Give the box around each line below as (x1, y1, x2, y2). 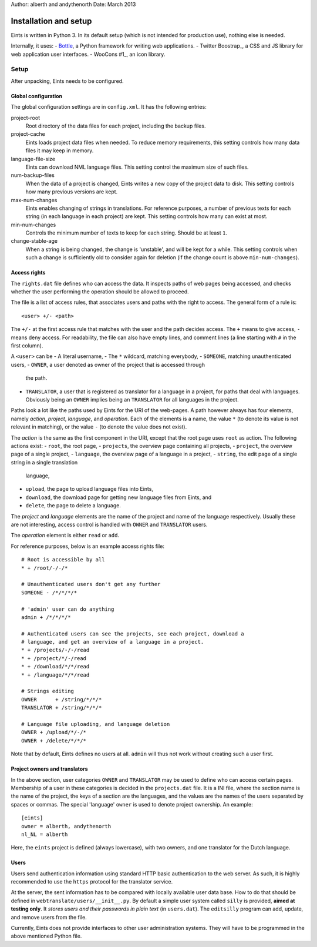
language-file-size (11, 155, 56, 162)
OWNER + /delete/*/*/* (21, 737, 87, 744)
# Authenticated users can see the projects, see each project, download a (21, 630, 244, 637)
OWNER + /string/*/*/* (21, 696, 102, 702)
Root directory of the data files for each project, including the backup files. (25, 122, 206, 129)
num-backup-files (11, 172, 55, 179)
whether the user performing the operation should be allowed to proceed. (11, 288, 189, 295)
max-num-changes (11, 196, 58, 203)
